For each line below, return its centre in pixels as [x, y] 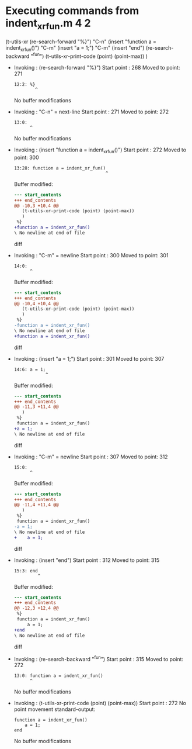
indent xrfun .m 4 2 [48, 24]
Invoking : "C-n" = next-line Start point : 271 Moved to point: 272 [91, 112]
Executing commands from [72, 11]
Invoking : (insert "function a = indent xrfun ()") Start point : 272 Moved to [100, 150]
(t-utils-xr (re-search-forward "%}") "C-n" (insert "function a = [81, 42]
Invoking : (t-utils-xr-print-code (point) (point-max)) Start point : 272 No [100, 703]
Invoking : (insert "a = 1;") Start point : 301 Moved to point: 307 [89, 358]
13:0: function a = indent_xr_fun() [58, 676]
